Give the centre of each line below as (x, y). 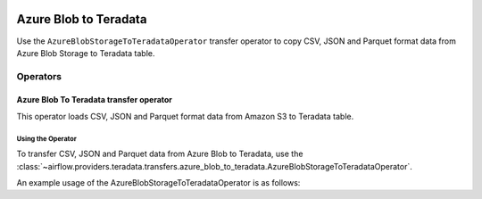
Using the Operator (47, 138)
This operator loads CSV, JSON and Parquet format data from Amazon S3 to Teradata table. (185, 116)
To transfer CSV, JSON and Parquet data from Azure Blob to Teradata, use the (160, 154)
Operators (39, 76)
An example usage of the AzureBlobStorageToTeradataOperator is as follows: (158, 183)
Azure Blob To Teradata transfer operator (95, 100)
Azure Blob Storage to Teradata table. (86, 53)
